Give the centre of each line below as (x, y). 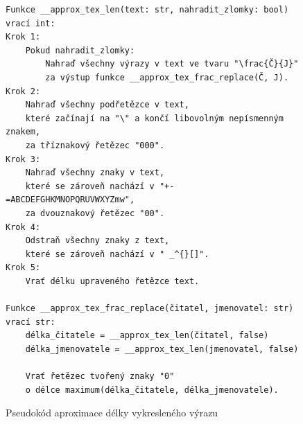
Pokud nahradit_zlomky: (80, 50)
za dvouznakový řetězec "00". (95, 213)
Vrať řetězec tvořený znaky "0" (100, 377)
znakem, (23, 132)
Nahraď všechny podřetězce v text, (107, 105)
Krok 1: (23, 37)
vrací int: (31, 23)
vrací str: (31, 322)
